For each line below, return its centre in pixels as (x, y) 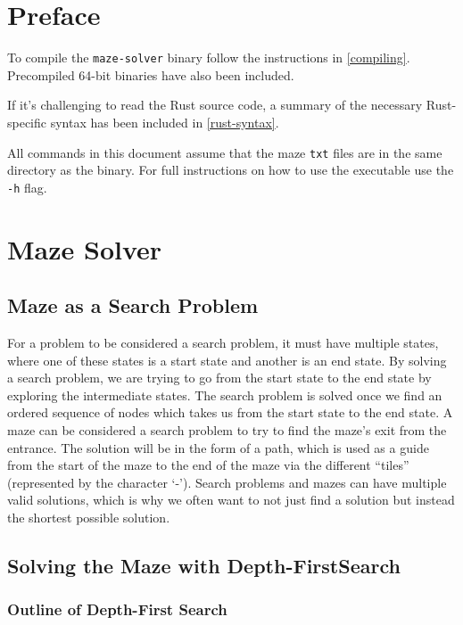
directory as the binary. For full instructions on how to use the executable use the (231, 170)
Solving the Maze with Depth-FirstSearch (204, 565)
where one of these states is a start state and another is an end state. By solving (227, 360)
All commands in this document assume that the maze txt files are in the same (225, 152)
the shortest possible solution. (89, 517)
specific (27, 122)
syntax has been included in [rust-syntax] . (165, 122)
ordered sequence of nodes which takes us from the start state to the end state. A (230, 412)
